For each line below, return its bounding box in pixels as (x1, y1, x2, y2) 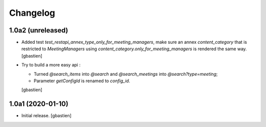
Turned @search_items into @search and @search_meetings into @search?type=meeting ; (33, 71, 218, 77)
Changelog (9, 7, 55, 18)
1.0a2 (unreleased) (9, 26, 68, 34)
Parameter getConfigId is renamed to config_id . (33, 78, 131, 84)
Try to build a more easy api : (21, 62, 81, 68)
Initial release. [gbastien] (21, 113, 71, 119)
